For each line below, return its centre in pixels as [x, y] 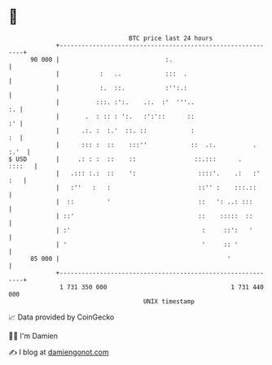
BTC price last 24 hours [171, 38]
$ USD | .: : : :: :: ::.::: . [125, 159]
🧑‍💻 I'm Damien [33, 336]
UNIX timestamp [169, 301]
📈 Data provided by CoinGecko [61, 317]
